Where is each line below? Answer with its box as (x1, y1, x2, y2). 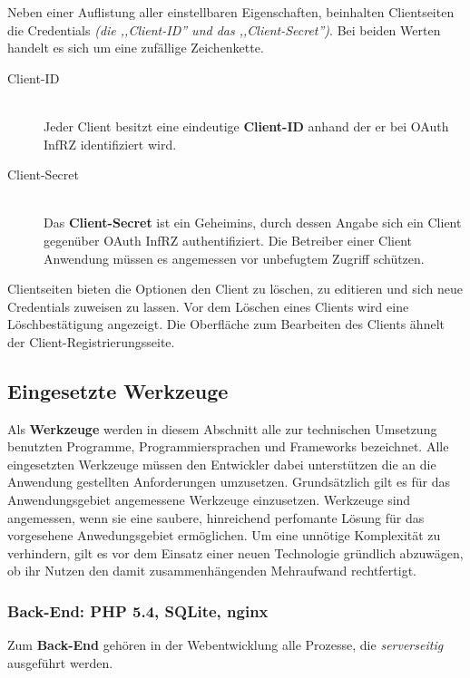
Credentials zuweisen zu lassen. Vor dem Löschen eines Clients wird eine (7, 296, 409, 315)
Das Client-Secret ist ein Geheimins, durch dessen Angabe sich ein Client (44, 213, 462, 232)
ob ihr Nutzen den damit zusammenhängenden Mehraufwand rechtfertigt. (7, 561, 416, 580)
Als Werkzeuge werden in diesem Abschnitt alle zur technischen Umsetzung (7, 419, 437, 438)
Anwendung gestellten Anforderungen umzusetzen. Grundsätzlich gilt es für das (7, 472, 450, 491)
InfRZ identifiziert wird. (44, 134, 177, 153)
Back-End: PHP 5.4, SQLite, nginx (7, 599, 269, 622)
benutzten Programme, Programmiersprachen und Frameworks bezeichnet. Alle (7, 437, 449, 456)
